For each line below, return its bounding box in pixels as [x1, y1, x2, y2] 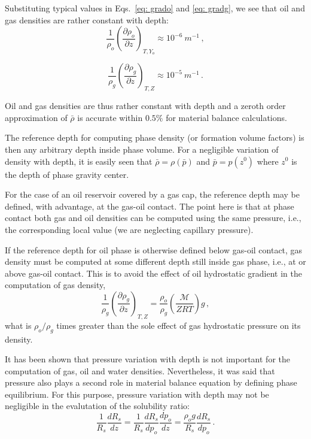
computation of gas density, [5, 278, 106, 291]
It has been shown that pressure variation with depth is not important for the [5, 353, 290, 365]
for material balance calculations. [166, 111, 287, 123]
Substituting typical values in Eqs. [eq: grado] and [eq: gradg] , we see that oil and [5, 2, 305, 14]
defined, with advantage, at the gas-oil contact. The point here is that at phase [5, 199, 294, 212]
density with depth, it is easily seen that [5, 155, 153, 167]
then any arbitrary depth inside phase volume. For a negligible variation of [5, 143, 279, 155]
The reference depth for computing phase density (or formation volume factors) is [5, 131, 304, 144]
